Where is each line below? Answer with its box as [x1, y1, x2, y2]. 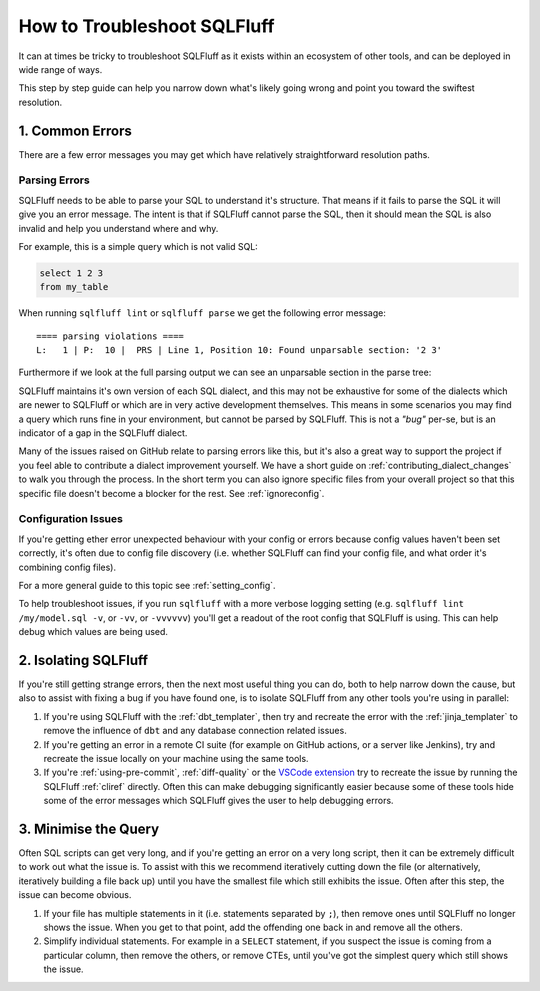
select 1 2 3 [39, 267, 104, 279]
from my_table [39, 281, 109, 293]
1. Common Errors [18, 122, 132, 139]
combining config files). [18, 561, 117, 573]
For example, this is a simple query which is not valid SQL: [18, 240, 259, 252]
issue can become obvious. [18, 889, 132, 901]
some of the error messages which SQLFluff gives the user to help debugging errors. [43, 795, 394, 807]
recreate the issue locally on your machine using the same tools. [43, 752, 309, 764]
